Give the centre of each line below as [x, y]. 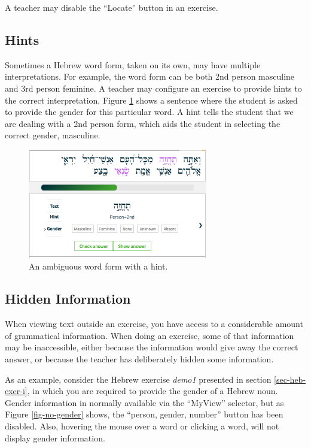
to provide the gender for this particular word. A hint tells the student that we [149, 112]
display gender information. [55, 438]
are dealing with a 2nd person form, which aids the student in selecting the [143, 123]
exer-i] [16, 391]
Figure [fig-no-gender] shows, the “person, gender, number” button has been [144, 414]
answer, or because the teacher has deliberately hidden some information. [139, 359]
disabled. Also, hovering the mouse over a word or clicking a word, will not [142, 426]
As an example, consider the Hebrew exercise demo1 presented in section [138, 379]
